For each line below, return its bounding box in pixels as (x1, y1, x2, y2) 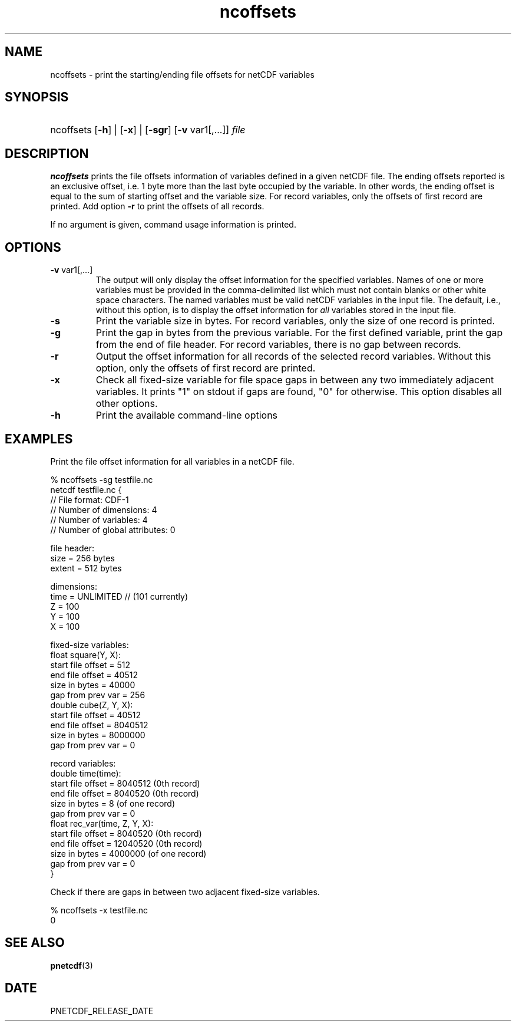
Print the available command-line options (95, 409, 278, 422)
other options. (95, 397, 158, 410)
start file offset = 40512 (50, 709, 141, 720)
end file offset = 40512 (50, 669, 138, 680)
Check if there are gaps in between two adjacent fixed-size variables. (50, 886, 320, 897)
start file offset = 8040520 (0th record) (50, 828, 202, 838)
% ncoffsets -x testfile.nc (50, 905, 148, 915)
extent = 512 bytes (50, 563, 122, 573)
